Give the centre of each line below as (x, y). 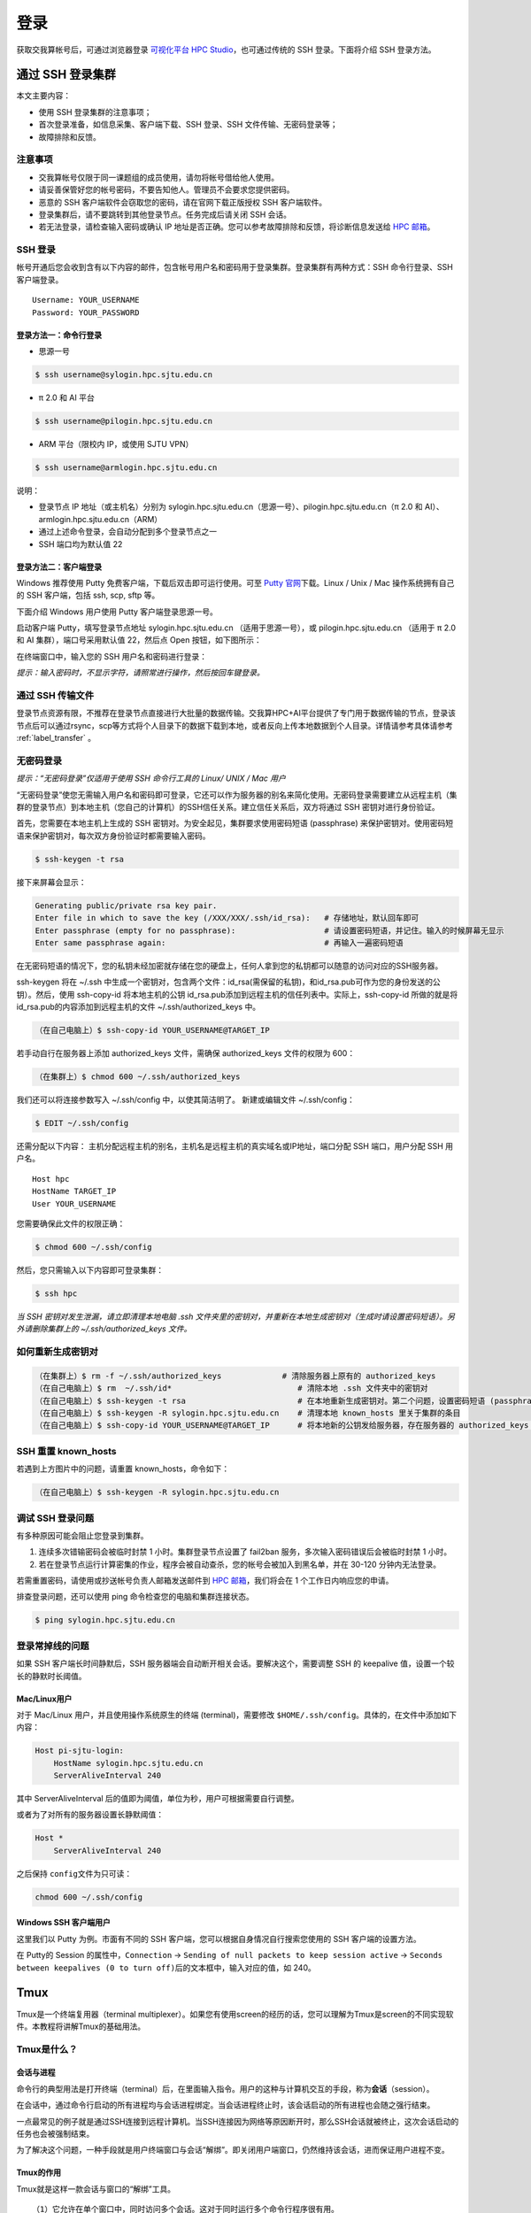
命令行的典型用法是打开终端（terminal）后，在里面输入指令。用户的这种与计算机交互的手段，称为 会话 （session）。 (225, 2088)
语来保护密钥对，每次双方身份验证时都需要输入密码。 (113, 836)
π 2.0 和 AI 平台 (66, 397)
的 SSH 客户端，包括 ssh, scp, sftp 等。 (88, 595)
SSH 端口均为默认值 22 (81, 544)
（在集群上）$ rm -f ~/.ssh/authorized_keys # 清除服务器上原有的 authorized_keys (235, 1376)
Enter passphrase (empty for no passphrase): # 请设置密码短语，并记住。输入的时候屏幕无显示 (269, 930)
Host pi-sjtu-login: (79, 1751)
